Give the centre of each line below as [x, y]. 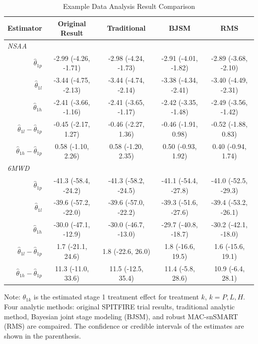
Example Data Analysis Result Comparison [129, 6]
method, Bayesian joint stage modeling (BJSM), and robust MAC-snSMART [121, 316]
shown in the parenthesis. [43, 335]
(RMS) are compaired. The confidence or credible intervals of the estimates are [124, 326]
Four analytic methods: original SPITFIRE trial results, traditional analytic [120, 306]
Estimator [25, 28]
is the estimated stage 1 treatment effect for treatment [116, 297]
